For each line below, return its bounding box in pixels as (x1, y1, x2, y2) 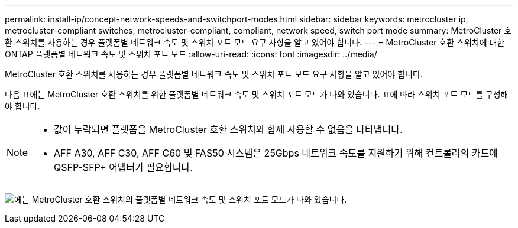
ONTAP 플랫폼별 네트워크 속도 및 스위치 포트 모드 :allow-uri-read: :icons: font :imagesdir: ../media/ (5, 49, 377, 59)
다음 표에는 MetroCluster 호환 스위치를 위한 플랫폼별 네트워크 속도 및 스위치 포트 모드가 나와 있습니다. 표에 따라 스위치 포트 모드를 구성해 (5, 89, 509, 99)
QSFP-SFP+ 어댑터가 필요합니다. (54, 161, 193, 173)
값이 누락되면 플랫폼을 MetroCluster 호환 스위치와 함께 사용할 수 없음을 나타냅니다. (54, 123, 403, 135)
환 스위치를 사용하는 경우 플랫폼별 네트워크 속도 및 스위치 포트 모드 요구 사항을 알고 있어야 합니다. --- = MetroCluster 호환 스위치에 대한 (5, 37, 505, 47)
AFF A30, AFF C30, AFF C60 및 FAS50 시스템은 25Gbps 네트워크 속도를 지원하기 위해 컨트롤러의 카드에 (54, 147, 498, 159)
